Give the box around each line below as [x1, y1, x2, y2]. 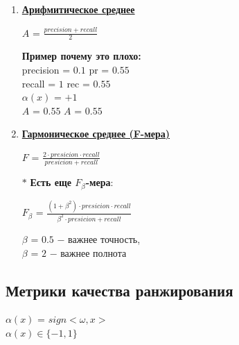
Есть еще [30, 175, 71, 190]
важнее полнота [60, 245, 127, 260]
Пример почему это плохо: [21, 49, 141, 63]
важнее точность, [68, 231, 141, 246]
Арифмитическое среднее [21, 2, 135, 16]
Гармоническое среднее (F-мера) [21, 126, 170, 141]
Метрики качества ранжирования [6, 279, 233, 301]
